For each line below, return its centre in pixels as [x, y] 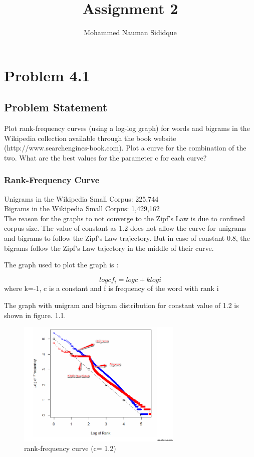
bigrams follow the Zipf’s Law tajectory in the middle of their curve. [109, 248]
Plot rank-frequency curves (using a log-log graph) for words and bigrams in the [127, 128]
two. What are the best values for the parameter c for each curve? [105, 157]
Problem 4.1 [47, 75]
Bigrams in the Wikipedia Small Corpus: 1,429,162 [82, 208]
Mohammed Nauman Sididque [130, 32]
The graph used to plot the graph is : [61, 265]
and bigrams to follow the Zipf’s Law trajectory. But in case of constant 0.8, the [127, 238]
